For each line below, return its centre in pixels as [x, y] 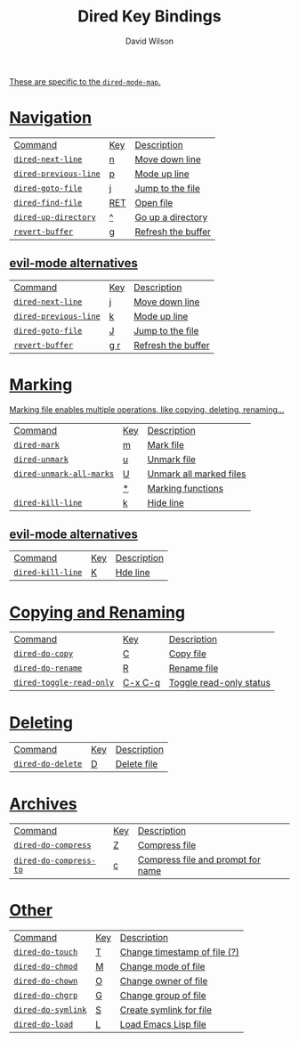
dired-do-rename [48, 668]
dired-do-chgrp [46, 996]
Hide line [166, 502]
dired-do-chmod [46, 967]
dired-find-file [48, 203]
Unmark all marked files [197, 474]
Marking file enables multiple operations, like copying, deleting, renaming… [147, 409]
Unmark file [171, 459]
